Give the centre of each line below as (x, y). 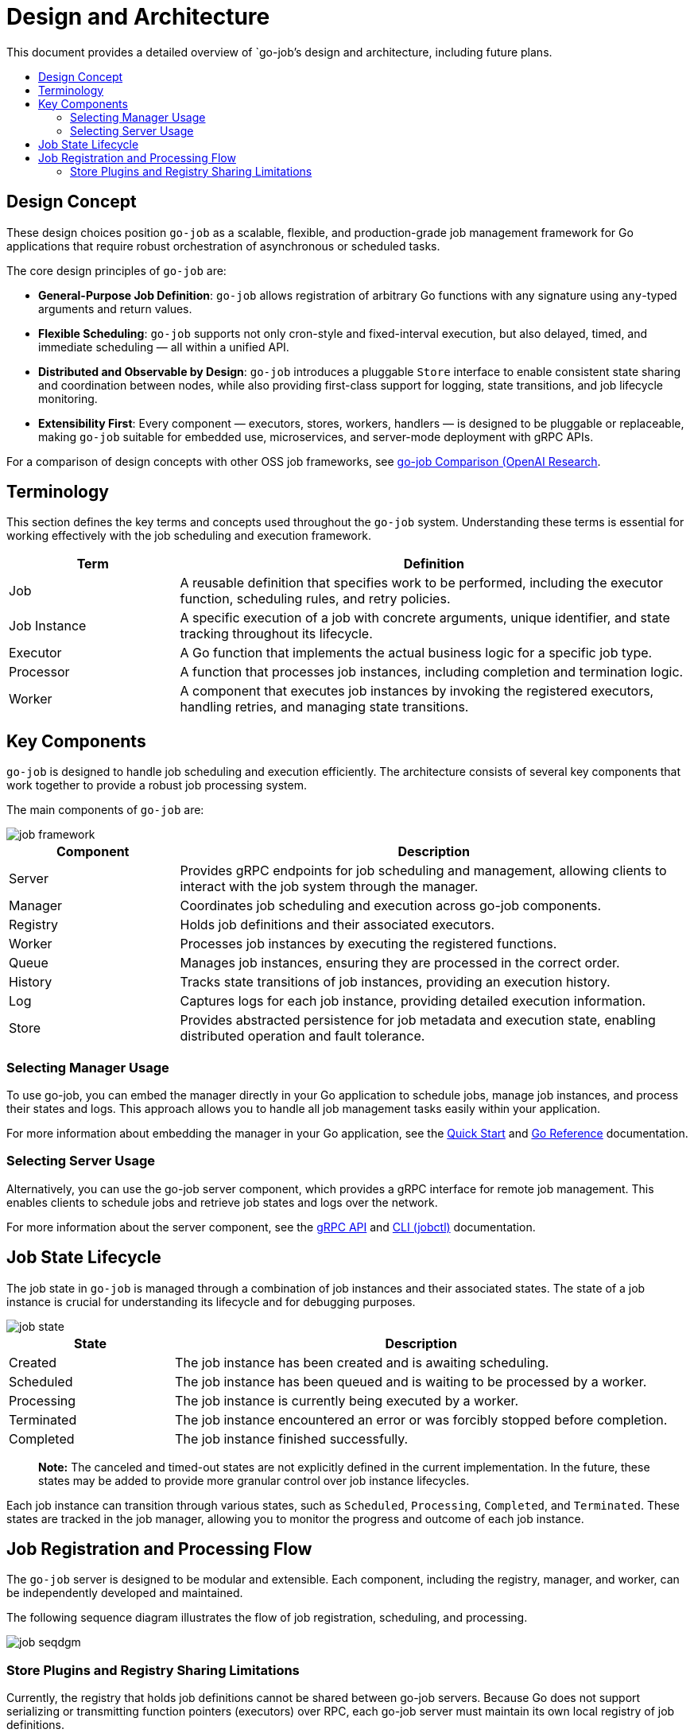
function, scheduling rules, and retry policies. (315, 599)
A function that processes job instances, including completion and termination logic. (432, 672)
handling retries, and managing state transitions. (324, 707)
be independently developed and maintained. (125, 1593)
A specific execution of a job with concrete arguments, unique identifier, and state (425, 618)
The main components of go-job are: (105, 810)
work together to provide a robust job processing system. (157, 785)
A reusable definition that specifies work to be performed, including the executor (421, 583)
